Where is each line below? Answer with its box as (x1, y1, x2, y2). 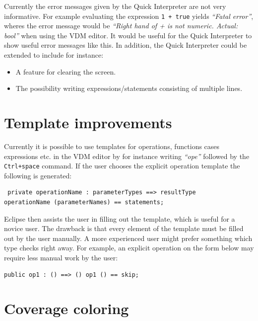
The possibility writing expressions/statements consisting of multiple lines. (15, 83, 243, 93)
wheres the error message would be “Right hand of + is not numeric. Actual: (4, 20, 238, 31)
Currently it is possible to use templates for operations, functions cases (4, 141, 220, 151)
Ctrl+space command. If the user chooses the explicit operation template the (4, 160, 240, 171)
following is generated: (4, 170, 72, 180)
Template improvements (4, 112, 172, 132)
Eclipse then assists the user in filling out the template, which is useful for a (4, 213, 235, 224)
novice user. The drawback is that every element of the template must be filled (4, 223, 244, 234)
